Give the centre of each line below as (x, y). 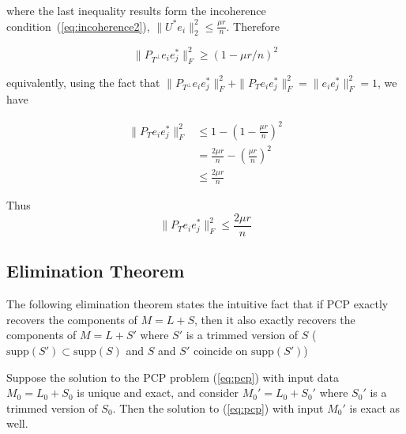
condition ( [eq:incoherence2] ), (78, 26)
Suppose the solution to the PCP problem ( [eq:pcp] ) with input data (173, 377)
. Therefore (253, 26)
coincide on (220, 350)
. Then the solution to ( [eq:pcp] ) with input (218, 408)
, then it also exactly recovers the (275, 319)
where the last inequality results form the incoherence (136, 10)
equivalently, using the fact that (83, 82)
